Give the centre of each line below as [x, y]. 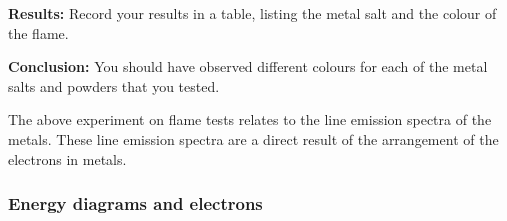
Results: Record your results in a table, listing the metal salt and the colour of [252, 13]
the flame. [38, 32]
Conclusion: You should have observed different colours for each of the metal [248, 66]
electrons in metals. [67, 158]
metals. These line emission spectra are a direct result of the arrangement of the [253, 138]
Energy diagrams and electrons [135, 203]
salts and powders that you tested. [114, 85]
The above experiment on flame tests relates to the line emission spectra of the [250, 119]
